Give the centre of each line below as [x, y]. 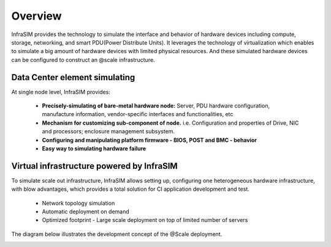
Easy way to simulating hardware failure [94, 148]
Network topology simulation [78, 203]
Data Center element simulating [73, 77]
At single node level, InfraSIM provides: [61, 92]
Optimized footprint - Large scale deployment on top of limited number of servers [145, 220]
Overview [36, 16]
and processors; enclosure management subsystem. [108, 131]
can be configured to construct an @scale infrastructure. [83, 60]
